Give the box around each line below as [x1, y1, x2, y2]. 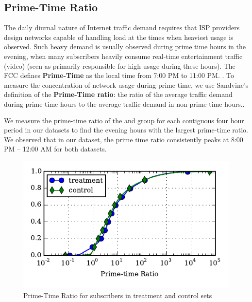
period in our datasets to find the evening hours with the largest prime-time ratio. [4, 125, 249, 135]
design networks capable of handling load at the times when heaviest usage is [4, 32, 234, 42]
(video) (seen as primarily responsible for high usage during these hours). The [4, 60, 235, 71]
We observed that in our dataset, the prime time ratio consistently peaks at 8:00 [4, 134, 243, 144]
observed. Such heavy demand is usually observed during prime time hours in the [4, 41, 246, 52]
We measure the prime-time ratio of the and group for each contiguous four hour [4, 115, 244, 125]
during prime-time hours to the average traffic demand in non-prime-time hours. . [4, 98, 245, 109]
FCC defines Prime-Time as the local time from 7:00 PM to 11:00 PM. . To [4, 70, 234, 80]
